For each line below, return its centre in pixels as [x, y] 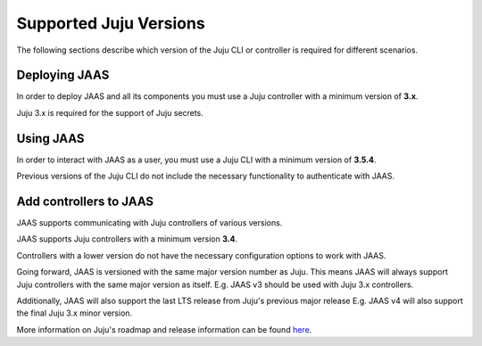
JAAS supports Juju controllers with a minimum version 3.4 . [127, 239]
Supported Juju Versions [111, 23]
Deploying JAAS [63, 75]
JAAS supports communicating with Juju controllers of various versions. [150, 223]
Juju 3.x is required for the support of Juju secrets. [110, 112]
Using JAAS [50, 138]
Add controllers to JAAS [85, 201]
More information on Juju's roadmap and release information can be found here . [164, 329]
